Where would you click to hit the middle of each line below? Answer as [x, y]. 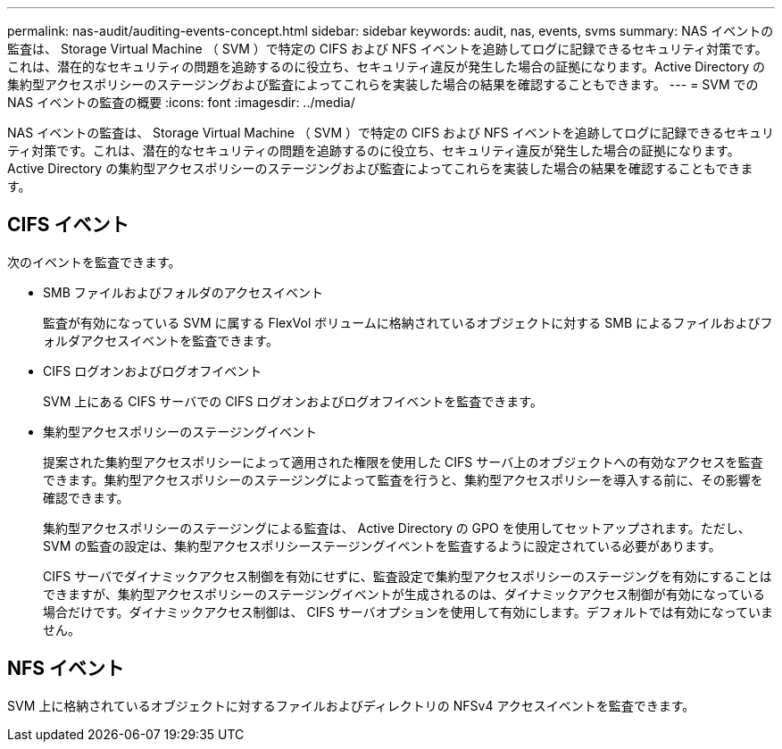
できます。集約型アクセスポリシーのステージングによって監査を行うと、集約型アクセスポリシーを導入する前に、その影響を [403, 479]
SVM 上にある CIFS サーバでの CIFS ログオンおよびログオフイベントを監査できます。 [293, 401]
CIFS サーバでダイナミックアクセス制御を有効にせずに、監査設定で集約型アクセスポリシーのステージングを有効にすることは [408, 576]
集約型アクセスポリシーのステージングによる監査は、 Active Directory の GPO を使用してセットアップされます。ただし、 [397, 528]
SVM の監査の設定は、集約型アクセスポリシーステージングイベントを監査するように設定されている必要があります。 [382, 545]
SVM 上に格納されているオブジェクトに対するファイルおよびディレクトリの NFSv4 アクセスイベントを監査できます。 [351, 705]
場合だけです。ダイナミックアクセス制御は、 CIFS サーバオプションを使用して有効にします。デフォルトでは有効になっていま [408, 612]
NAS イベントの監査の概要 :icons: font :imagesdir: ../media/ [181, 102]
